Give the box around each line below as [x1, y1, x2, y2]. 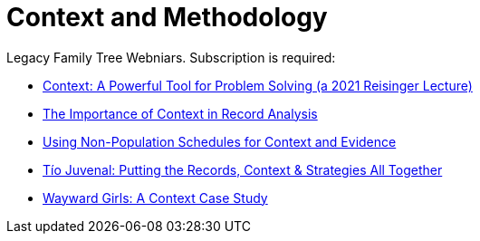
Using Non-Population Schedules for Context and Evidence [43, 133, 397, 149]
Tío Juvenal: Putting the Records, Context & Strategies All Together [43, 161, 443, 178]
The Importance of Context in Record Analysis [43, 105, 318, 121]
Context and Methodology [6, 2, 328, 33]
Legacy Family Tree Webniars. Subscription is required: [6, 49, 336, 65]
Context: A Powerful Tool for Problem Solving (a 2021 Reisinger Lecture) [43, 77, 473, 93]
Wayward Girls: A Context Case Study [43, 189, 268, 206]
